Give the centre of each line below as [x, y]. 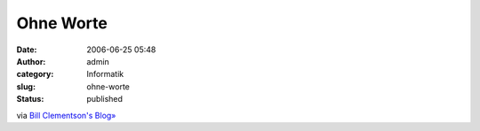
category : [35, 74]
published [105, 99]
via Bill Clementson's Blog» [66, 115]
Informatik [105, 74]
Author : [31, 61]
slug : [26, 86]
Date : [27, 50]
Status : [30, 99]
